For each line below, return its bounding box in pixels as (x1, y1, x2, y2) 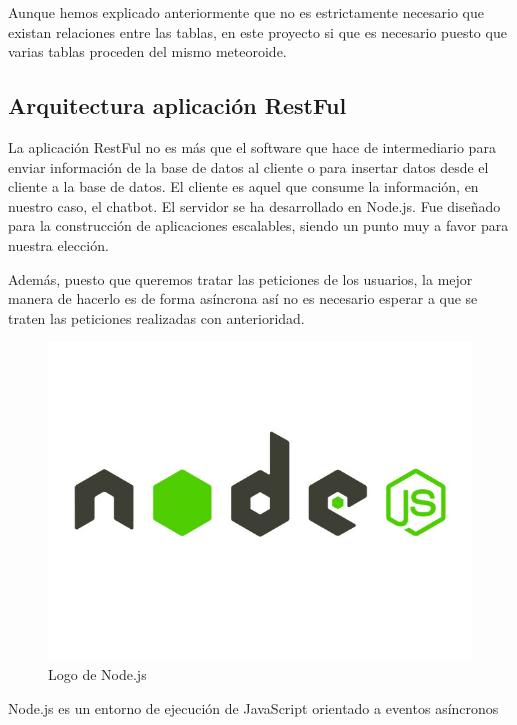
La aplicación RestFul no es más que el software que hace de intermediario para (8, 136, 496, 157)
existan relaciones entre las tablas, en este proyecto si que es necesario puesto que (8, 21, 507, 42)
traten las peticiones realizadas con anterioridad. (8, 307, 305, 328)
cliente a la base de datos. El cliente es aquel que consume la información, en (8, 176, 479, 197)
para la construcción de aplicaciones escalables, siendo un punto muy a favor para (8, 215, 509, 236)
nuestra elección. (8, 234, 109, 255)
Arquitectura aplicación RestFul (8, 90, 347, 121)
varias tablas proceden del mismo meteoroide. (8, 41, 287, 62)
